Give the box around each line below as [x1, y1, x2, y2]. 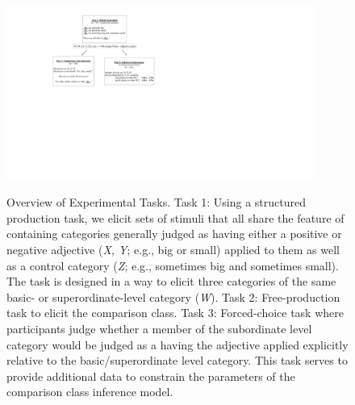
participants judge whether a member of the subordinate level [6, 319, 312, 336]
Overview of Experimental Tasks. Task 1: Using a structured [6, 194, 306, 211]
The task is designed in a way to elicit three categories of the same [6, 273, 336, 290]
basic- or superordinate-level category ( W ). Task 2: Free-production [6, 288, 340, 305]
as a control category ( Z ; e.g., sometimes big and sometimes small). [6, 257, 339, 273]
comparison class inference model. [6, 383, 173, 400]
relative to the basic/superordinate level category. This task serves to [6, 352, 348, 369]
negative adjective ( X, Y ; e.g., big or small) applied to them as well [6, 241, 340, 258]
